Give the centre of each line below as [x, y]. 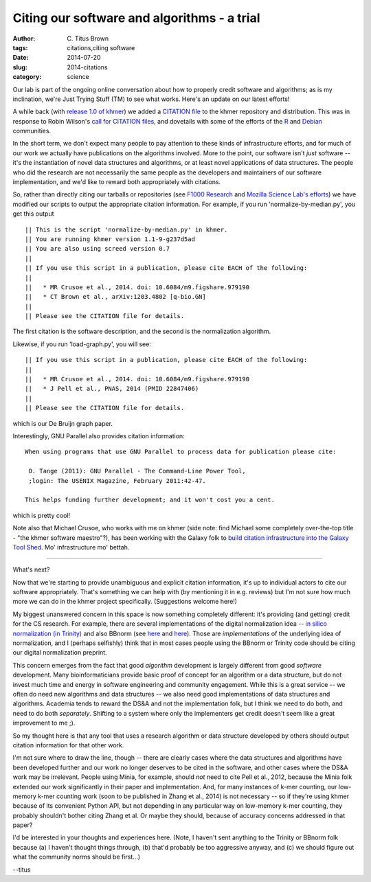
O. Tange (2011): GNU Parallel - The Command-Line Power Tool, [137, 471]
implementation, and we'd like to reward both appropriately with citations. [117, 182]
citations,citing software [101, 47]
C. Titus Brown [88, 38]
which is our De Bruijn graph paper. [63, 423]
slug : [20, 67]
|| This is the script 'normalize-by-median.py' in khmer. [126, 229]
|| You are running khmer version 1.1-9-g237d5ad [110, 239]
